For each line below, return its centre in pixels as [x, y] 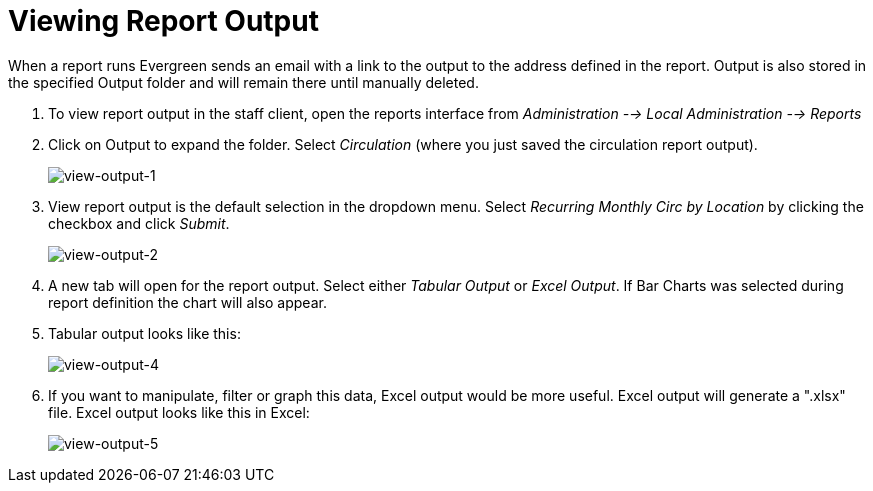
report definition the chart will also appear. [187, 302]
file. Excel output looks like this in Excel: [179, 412]
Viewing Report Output [163, 21]
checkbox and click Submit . [139, 223]
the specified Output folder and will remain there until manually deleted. [243, 82]
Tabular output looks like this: [144, 333]
